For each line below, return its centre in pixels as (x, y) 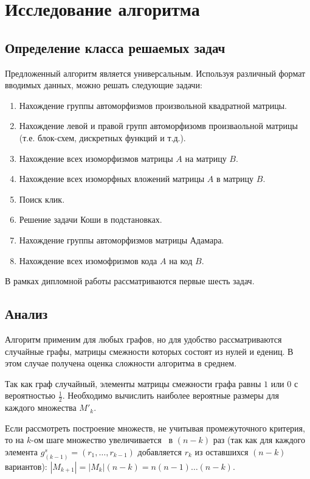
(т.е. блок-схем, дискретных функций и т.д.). (102, 137)
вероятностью (30, 395)
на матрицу (206, 158)
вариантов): (26, 466)
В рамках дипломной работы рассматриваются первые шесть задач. (130, 281)
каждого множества (41, 407)
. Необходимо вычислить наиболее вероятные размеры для (170, 395)
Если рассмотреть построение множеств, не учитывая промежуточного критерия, (155, 428)
